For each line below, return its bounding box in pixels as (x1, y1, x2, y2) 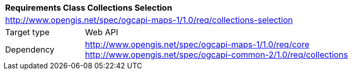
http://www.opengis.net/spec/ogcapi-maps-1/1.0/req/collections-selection (5, 15, 293, 25)
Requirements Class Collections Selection (5, 3, 172, 13)
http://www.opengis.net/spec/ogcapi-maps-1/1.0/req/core (85, 39, 309, 50)
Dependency (5, 44, 54, 55)
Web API (85, 27, 118, 37)
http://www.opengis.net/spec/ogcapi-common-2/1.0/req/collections (85, 50, 348, 60)
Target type (5, 27, 50, 37)
